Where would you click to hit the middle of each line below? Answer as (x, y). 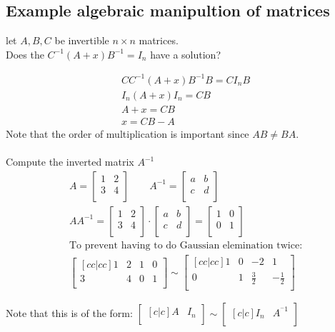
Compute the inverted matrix (70, 162)
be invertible (82, 40)
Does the (25, 54)
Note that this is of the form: (69, 313)
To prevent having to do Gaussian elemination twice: (186, 245)
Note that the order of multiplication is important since (127, 134)
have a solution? (185, 54)
